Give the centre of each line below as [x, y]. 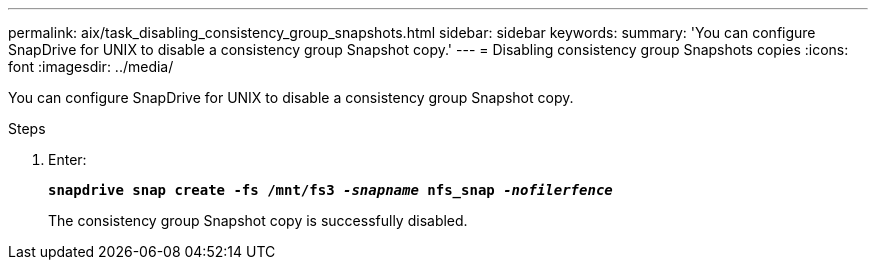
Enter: [67, 159]
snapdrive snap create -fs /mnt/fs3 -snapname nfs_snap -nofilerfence [330, 190]
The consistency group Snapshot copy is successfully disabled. [258, 220]
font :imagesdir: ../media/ [91, 66]
